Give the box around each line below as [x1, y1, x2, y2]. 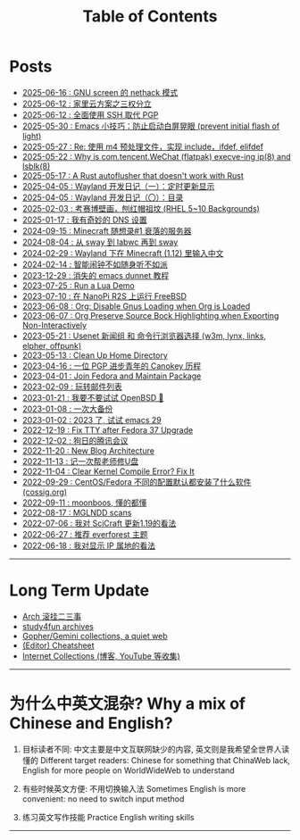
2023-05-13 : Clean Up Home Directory [21, 350, 168, 361]
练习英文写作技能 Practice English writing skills [21, 811, 195, 822]
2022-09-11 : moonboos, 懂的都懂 [21, 497, 147, 508]
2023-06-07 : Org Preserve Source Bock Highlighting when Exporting [21, 310, 279, 320]
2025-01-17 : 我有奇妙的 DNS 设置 [21, 214, 147, 225]
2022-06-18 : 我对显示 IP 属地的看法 [21, 540, 156, 551]
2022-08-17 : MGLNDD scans [21, 507, 132, 518]
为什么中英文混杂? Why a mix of [9, 694, 246, 714]
